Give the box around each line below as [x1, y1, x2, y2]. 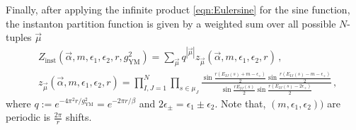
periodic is [6, 110, 51, 124]
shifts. [65, 110, 92, 124]
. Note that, [214, 95, 266, 110]
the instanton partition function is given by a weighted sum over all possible [6, 16, 336, 30]
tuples [6, 30, 32, 45]
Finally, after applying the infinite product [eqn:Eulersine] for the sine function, [6, 2, 350, 16]
